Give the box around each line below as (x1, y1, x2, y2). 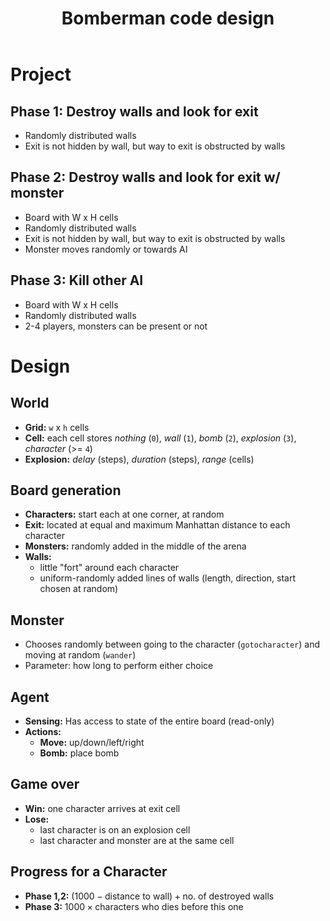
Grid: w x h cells (24, 421, 90, 433)
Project (10, 63, 72, 86)
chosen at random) (39, 583, 119, 595)
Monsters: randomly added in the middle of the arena (24, 540, 247, 552)
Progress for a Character (10, 863, 168, 881)
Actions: (24, 726, 62, 738)
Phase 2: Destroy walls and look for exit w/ (10, 169, 281, 186)
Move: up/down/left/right (39, 737, 145, 749)
